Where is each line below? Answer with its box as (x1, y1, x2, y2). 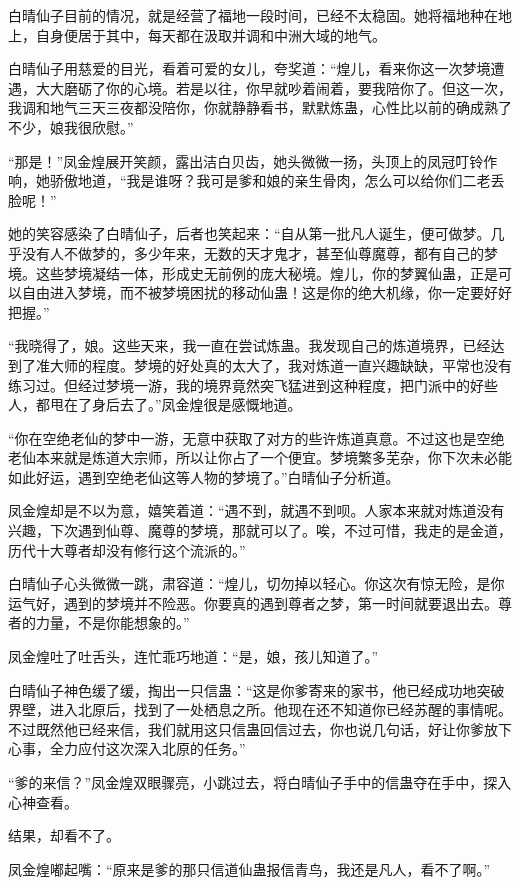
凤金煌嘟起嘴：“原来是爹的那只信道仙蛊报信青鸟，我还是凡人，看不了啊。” (8, 858, 491, 879)
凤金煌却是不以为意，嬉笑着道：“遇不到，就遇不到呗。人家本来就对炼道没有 (8, 500, 505, 521)
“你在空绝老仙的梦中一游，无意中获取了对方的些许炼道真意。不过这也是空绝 (8, 427, 505, 448)
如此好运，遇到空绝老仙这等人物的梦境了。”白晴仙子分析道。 (8, 466, 400, 487)
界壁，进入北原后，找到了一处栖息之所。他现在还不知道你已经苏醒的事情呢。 (8, 699, 512, 720)
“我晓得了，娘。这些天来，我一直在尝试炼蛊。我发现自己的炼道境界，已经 (8, 335, 491, 356)
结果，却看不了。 (8, 825, 120, 846)
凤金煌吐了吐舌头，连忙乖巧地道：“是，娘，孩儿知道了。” (8, 646, 379, 667)
